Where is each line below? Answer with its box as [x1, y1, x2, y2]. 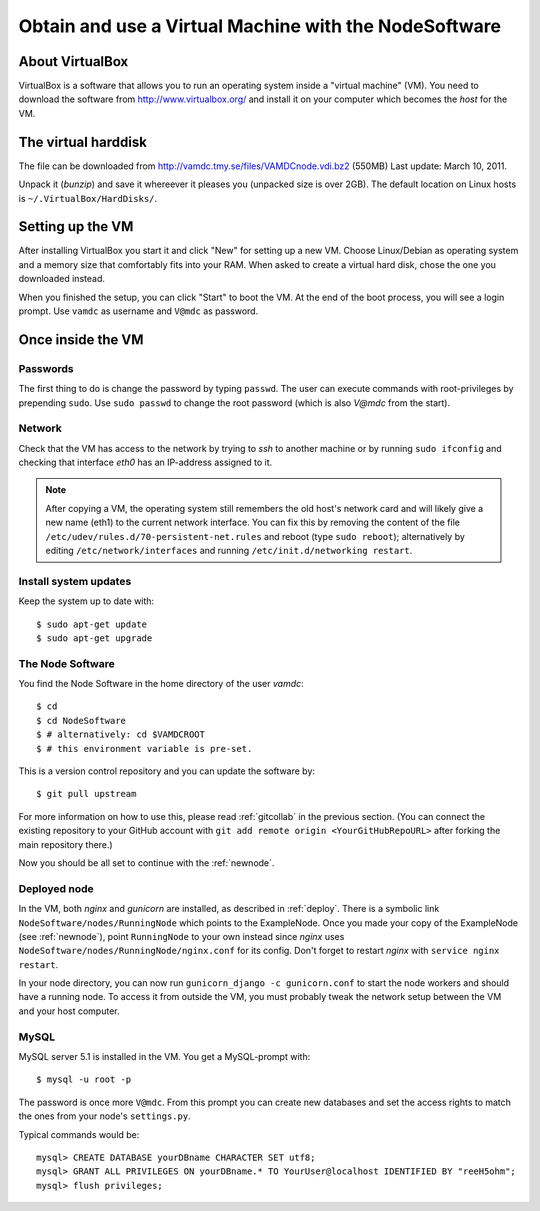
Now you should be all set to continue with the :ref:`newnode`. [18, 857, 275, 869]
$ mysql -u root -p [36, 1074, 132, 1085]
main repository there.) [18, 838, 114, 850]
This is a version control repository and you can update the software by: [18, 765, 315, 777]
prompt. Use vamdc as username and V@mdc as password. [18, 305, 259, 317]
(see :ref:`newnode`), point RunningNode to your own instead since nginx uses [18, 930, 345, 942]
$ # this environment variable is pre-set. [36, 743, 253, 754]
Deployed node [18, 881, 94, 895]
